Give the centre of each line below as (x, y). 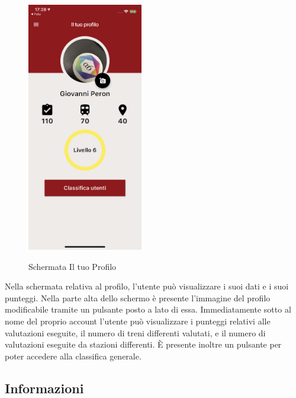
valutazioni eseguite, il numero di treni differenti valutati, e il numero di (135, 332)
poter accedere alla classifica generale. (73, 356)
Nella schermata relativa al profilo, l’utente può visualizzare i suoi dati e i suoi (147, 286)
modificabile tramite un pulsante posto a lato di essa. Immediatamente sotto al (148, 309)
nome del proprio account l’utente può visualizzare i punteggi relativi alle (138, 321)
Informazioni (44, 388)
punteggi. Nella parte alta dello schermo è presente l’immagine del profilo (138, 297)
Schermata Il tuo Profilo (73, 266)
